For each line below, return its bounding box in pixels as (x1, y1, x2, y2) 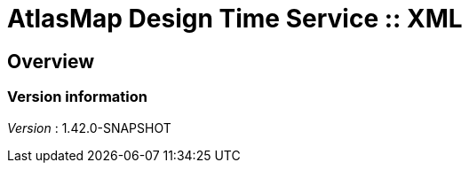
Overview (7, 50, 95, 73)
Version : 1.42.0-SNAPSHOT (7, 120, 171, 135)
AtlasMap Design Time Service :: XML (7, 4, 463, 34)
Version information (7, 88, 147, 106)
